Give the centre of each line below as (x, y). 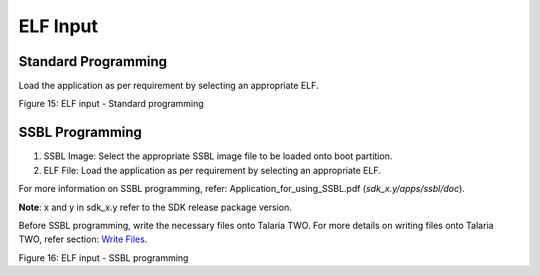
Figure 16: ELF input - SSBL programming (103, 257)
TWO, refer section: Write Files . (83, 239)
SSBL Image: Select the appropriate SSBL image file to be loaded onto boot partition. (218, 156)
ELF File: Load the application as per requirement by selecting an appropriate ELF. (212, 170)
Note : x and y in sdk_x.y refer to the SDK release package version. (155, 207)
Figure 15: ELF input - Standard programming (111, 104)
